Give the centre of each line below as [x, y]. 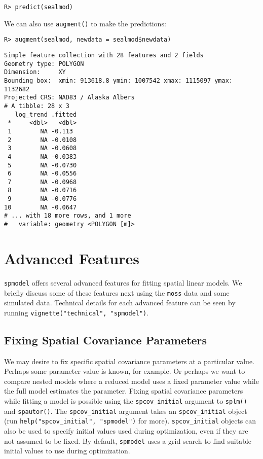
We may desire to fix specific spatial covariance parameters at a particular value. [129, 361]
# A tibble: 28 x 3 [37, 106]
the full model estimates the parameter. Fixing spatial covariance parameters [124, 391]
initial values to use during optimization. [67, 451]
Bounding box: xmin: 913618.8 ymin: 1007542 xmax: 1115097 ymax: [119, 80]
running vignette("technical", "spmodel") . [77, 312]
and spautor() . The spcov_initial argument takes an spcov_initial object [126, 411]
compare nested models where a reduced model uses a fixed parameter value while [131, 381]
